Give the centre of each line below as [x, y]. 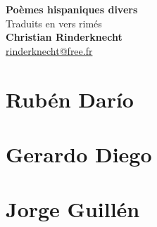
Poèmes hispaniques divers [72, 9]
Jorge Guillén [73, 209]
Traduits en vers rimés [54, 23]
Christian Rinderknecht [64, 37]
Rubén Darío [70, 99]
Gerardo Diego [79, 154]
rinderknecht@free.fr [49, 50]
